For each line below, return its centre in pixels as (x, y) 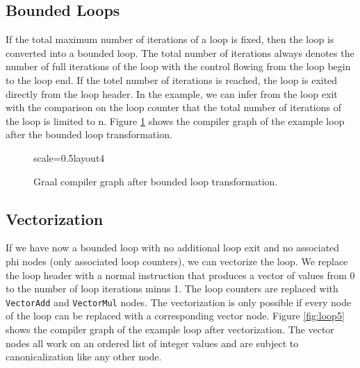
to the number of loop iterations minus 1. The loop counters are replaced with (172, 288)
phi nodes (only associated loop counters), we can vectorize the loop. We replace (177, 261)
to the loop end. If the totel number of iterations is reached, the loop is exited (172, 80)
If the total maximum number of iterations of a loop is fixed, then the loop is (170, 39)
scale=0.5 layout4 (69, 157)
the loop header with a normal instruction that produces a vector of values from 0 (180, 275)
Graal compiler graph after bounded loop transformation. (156, 181)
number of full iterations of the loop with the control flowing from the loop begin (178, 66)
